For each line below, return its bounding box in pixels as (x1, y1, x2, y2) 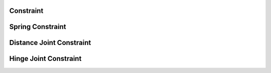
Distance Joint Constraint (9, 38, 91, 47)
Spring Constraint (9, 22, 66, 31)
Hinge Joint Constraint (9, 54, 82, 63)
